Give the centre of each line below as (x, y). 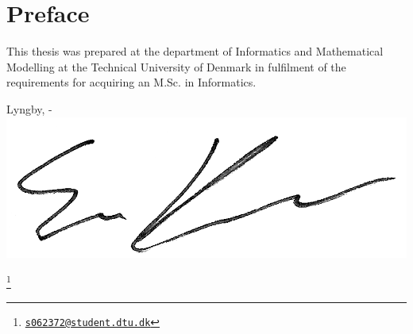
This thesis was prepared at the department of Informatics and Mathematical (195, 51)
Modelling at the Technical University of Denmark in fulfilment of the (176, 66)
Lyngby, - (29, 108)
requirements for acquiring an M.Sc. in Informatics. (131, 82)
